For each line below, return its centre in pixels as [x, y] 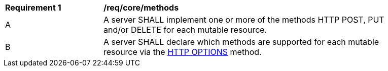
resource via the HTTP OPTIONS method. [183, 52]
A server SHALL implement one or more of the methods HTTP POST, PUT [244, 20]
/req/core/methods [141, 8]
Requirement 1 [33, 8]
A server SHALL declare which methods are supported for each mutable [241, 42]
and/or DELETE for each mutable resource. [185, 30]
